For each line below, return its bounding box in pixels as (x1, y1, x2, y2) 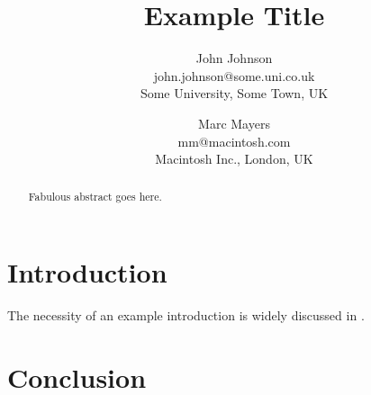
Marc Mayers (198, 113, 270, 132)
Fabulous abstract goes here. (28, 189, 162, 204)
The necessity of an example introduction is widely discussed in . (7, 306, 365, 325)
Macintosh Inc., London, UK (155, 149, 313, 168)
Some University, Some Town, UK (140, 84, 329, 103)
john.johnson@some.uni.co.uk (153, 66, 315, 85)
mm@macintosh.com (177, 131, 291, 150)
